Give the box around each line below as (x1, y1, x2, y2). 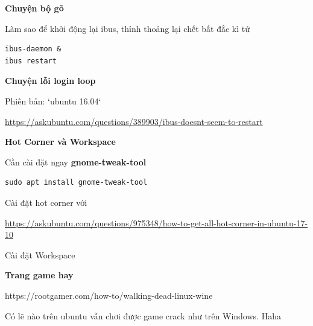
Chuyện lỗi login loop (5, 74, 96, 87)
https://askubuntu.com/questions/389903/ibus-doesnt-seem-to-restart (5, 115, 263, 127)
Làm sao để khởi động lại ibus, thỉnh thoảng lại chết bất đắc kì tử (5, 22, 250, 34)
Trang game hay (5, 269, 74, 281)
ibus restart (5, 56, 57, 65)
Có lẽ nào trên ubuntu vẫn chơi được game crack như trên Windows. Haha (5, 309, 281, 322)
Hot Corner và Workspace (5, 135, 116, 148)
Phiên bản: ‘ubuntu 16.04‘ (5, 94, 101, 107)
